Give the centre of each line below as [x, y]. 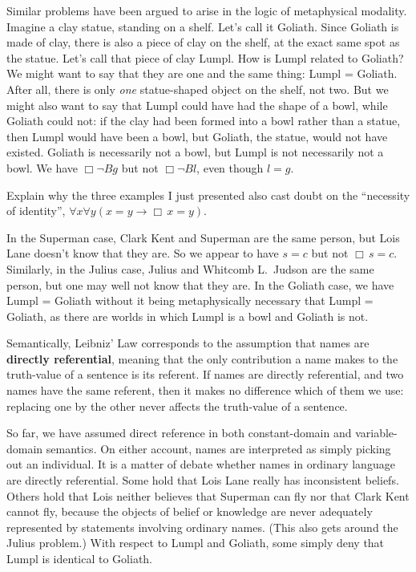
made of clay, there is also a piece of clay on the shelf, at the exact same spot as [203, 42]
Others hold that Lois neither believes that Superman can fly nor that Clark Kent [208, 495]
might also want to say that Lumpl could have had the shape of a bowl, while [197, 105]
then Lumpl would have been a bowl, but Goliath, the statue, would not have [197, 136]
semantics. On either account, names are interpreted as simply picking [218, 448]
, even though [230, 167]
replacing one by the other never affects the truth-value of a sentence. [177, 406]
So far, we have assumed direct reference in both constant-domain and [179, 433]
